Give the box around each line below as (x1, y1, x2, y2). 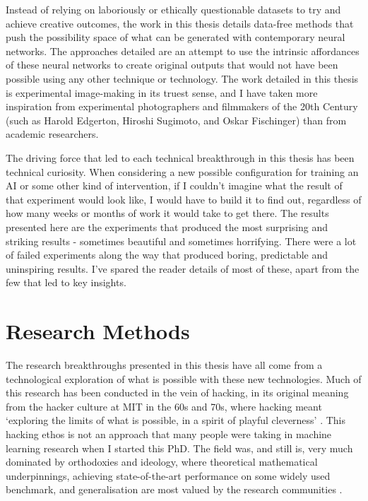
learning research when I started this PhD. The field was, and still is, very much (6, 440, 353, 455)
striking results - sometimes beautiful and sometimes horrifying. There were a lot (6, 233, 357, 248)
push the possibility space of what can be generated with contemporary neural (6, 30, 345, 45)
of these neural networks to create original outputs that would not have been (6, 57, 338, 72)
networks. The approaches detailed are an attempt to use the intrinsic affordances (6, 43, 360, 58)
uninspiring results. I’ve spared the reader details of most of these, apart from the (6, 261, 360, 276)
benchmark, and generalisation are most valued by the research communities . (6, 482, 343, 497)
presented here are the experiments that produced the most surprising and (6, 219, 328, 234)
